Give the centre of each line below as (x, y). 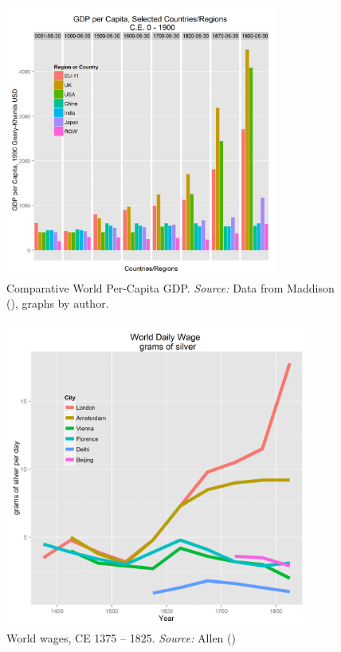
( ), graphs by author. (58, 303)
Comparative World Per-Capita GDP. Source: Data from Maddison (170, 287)
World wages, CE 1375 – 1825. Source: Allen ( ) (121, 638)
